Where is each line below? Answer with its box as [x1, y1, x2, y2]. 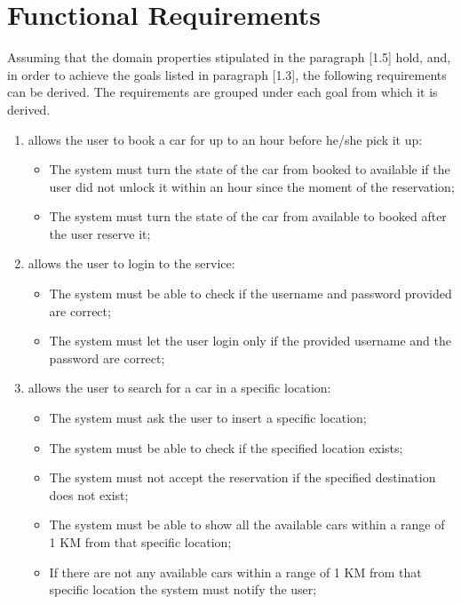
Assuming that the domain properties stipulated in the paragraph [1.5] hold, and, [7, 48, 451, 67]
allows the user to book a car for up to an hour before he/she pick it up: [28, 130, 423, 148]
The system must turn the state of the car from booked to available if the [49, 160, 450, 179]
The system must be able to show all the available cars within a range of [49, 515, 445, 534]
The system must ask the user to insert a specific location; [49, 409, 367, 427]
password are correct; [49, 348, 165, 367]
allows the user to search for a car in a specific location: [28, 378, 331, 397]
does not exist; [49, 485, 129, 504]
